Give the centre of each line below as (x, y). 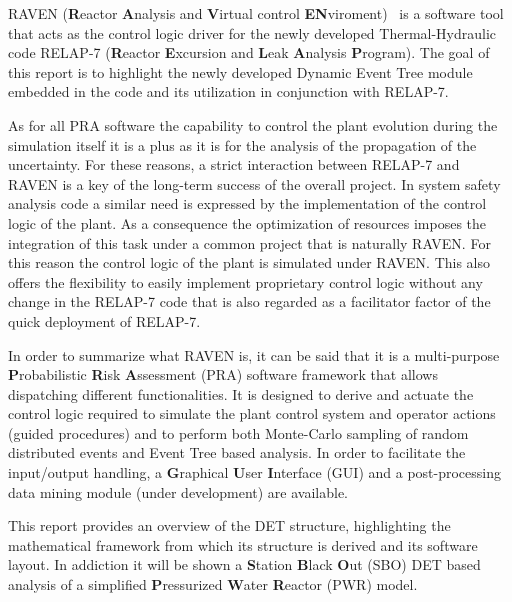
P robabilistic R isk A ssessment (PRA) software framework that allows (223, 374)
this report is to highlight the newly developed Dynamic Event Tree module (240, 71)
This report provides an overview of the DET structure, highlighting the (229, 525)
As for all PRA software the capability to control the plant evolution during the (253, 124)
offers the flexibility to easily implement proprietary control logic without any (245, 281)
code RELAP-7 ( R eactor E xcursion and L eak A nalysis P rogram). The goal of (249, 52)
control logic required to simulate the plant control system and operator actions (252, 413)
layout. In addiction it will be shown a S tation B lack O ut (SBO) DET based (244, 564)
